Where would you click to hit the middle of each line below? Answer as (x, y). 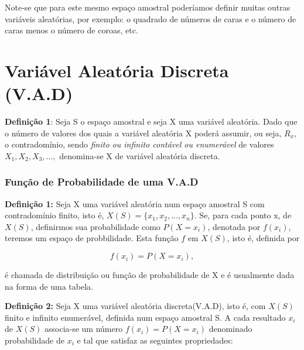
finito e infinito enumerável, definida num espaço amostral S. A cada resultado (145, 317)
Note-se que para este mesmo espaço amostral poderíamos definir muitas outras (148, 7)
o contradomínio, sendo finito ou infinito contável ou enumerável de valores (139, 144)
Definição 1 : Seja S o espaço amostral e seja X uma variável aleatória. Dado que (151, 121)
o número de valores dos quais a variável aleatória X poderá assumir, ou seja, (143, 133)
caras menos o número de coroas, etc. (71, 30)
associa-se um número (83, 329)
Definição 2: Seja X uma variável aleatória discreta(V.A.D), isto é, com (135, 306)
